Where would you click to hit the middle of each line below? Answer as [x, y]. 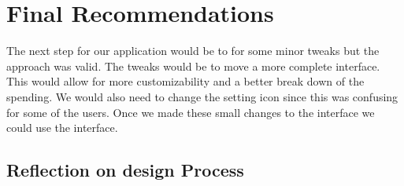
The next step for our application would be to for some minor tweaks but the [193, 51]
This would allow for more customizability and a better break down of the [185, 81]
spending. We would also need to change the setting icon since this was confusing [202, 96]
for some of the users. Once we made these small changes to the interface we [191, 112]
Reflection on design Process [125, 170]
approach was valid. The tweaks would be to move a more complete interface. [193, 66]
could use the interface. [62, 128]
